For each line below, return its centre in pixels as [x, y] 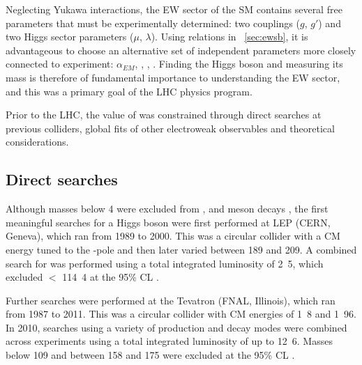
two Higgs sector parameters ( [70, 37]
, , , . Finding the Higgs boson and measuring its [239, 64]
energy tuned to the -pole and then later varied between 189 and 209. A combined [181, 249]
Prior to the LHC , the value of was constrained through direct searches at [164, 115]
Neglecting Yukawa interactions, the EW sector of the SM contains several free [174, 9]
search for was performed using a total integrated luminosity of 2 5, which [165, 263]
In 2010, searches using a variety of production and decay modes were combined [176, 327]
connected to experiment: [60, 64]
